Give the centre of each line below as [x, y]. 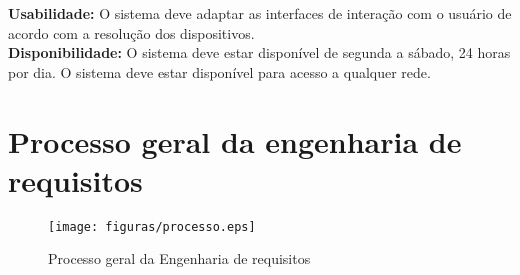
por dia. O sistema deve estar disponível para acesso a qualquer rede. [219, 71]
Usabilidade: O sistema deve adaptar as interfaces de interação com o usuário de [260, 13]
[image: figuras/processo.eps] [152, 226]
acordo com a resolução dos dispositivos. [131, 32]
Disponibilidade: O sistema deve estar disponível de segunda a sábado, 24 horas [259, 52]
